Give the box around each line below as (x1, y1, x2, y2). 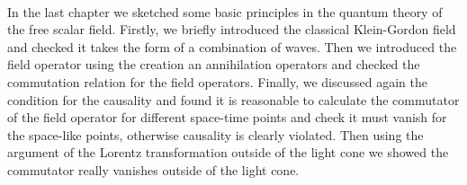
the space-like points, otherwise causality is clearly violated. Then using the (7, 125, 424, 144)
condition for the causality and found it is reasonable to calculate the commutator (7, 90, 460, 109)
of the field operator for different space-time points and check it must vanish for (7, 108, 447, 127)
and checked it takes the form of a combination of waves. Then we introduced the (7, 37, 457, 56)
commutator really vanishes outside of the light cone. (7, 160, 300, 179)
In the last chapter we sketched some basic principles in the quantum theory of (7, 2, 443, 21)
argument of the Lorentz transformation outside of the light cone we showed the (7, 143, 449, 162)
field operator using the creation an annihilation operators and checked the (7, 55, 420, 74)
